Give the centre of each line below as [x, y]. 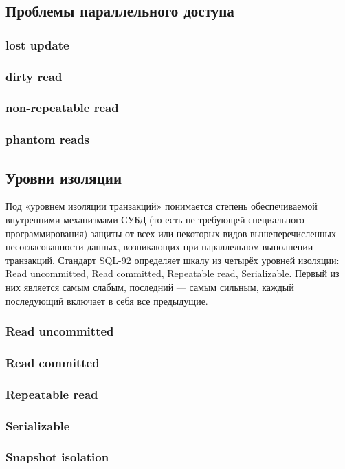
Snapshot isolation [57, 457]
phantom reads [48, 139]
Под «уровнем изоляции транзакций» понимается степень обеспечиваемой [162, 206]
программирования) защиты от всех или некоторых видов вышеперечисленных [171, 233]
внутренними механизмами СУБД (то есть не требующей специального [155, 219]
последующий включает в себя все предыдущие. [107, 300]
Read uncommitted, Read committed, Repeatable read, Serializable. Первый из [172, 273]
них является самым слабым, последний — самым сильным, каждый [150, 286]
